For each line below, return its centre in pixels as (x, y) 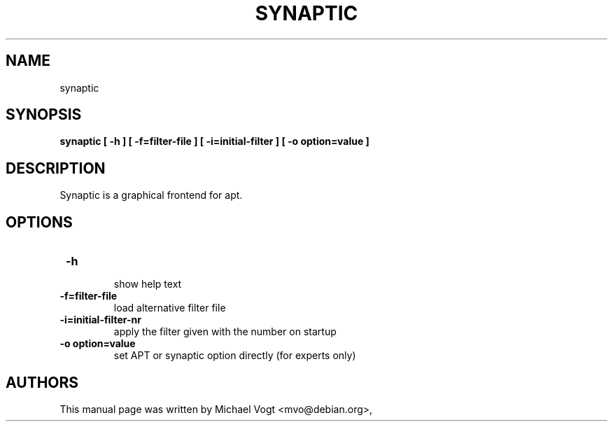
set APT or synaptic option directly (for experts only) (235, 356)
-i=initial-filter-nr (100, 320)
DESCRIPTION (56, 168)
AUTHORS (42, 382)
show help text (148, 284)
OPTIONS (39, 222)
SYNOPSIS (44, 115)
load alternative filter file (170, 308)
